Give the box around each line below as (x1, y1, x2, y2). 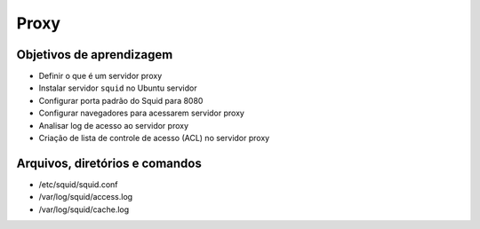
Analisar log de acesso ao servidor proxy (38, 120, 189, 130)
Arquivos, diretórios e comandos (16, 155, 202, 170)
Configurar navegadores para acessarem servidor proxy (38, 107, 244, 119)
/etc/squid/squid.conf (38, 178, 119, 190)
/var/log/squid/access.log (38, 192, 133, 202)
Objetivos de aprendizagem (16, 47, 173, 62)
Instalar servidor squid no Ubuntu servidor (38, 83, 197, 93)
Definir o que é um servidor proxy (38, 71, 163, 82)
